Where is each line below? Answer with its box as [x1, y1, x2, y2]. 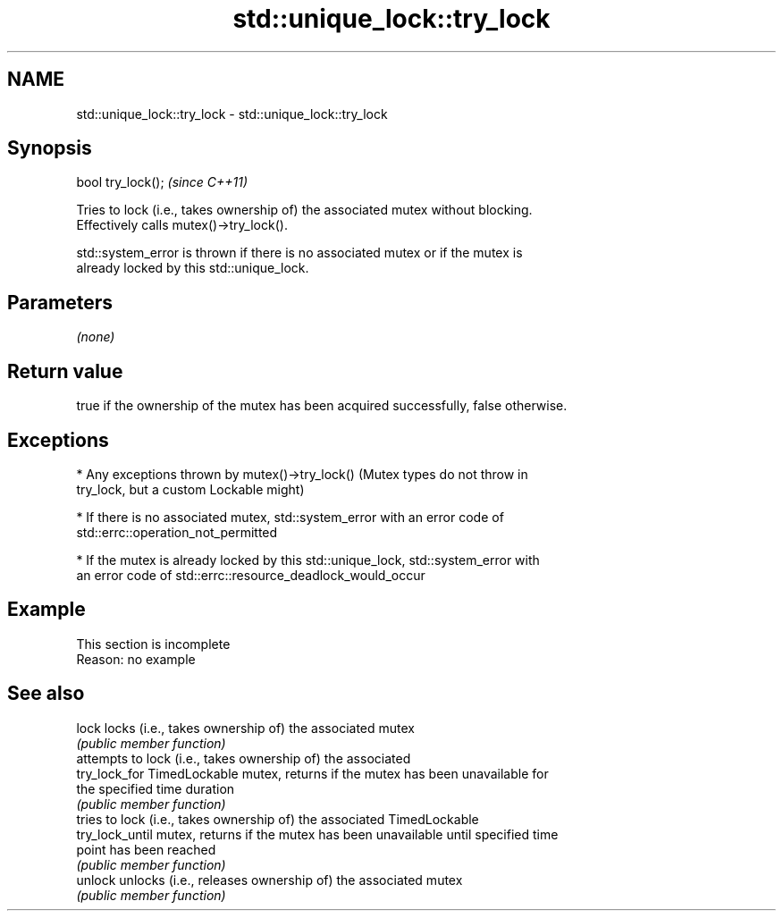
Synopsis [7, 137, 92, 160]
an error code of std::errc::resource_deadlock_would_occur [76, 567, 425, 583]
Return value [7, 359, 123, 383]
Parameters [7, 291, 113, 314]
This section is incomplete [76, 636, 231, 652]
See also [7, 682, 85, 705]
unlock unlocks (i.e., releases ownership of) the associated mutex [76, 872, 463, 888]
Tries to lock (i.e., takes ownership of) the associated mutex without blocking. [76, 202, 533, 218]
